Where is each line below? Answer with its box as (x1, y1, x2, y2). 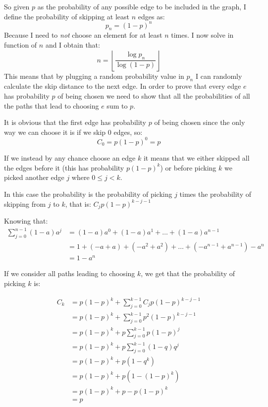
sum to (107, 100, 128, 111)
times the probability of (179, 188, 251, 199)
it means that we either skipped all (143, 152, 250, 163)
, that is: (65, 198, 91, 209)
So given (4, 1, 30, 11)
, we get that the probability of (141, 268, 235, 279)
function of (4, 40, 37, 50)
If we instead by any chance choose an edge (4, 152, 136, 163)
